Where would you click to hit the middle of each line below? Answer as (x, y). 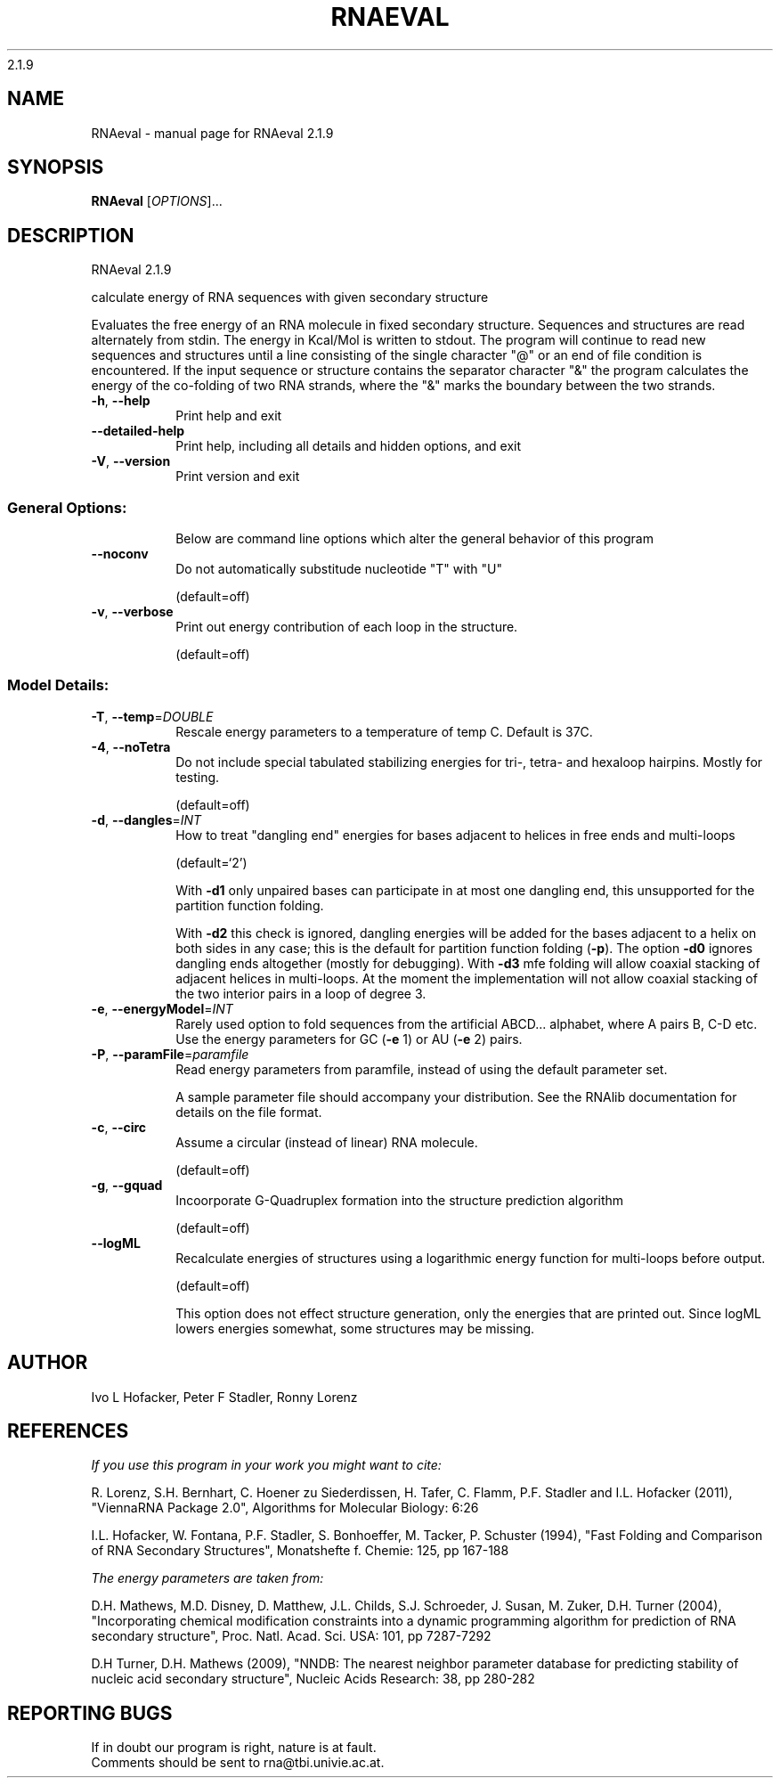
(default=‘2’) (211, 862)
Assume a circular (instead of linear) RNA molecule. (327, 1142)
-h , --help (121, 401)
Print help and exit (229, 416)
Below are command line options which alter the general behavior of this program (414, 539)
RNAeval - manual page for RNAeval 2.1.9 (212, 133)
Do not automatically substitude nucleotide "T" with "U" (339, 569)
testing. (198, 777)
